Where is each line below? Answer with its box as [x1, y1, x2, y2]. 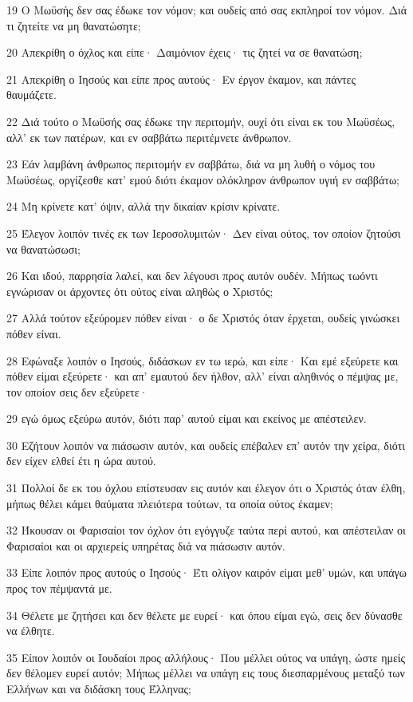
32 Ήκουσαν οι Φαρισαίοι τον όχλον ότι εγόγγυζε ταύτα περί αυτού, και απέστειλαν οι [6, 522, 406, 538]
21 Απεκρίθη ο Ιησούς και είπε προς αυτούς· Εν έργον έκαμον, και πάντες [6, 70, 356, 87]
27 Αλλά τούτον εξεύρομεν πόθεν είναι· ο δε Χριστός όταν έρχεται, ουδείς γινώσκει [6, 310, 400, 326]
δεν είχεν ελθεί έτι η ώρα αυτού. [6, 452, 156, 469]
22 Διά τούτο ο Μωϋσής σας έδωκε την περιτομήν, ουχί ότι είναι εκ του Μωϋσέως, [6, 112, 395, 129]
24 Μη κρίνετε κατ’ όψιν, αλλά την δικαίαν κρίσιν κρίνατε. [6, 198, 281, 215]
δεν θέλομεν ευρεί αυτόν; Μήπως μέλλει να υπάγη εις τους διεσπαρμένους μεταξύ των [6, 665, 405, 681]
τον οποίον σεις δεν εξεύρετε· [6, 383, 148, 400]
